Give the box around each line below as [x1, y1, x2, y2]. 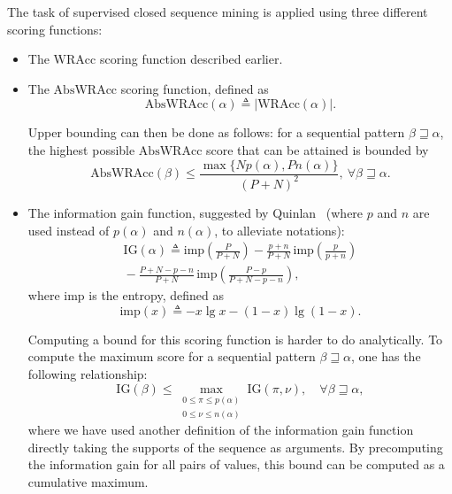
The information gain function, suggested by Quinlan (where [27, 203, 364, 221]
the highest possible [27, 140, 135, 158]
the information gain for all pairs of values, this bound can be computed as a [27, 455, 445, 474]
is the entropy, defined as [88, 286, 224, 305]
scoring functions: [7, 19, 103, 38]
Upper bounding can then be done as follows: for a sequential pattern [27, 123, 405, 142]
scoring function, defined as [120, 79, 269, 97]
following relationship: [27, 365, 148, 382]
